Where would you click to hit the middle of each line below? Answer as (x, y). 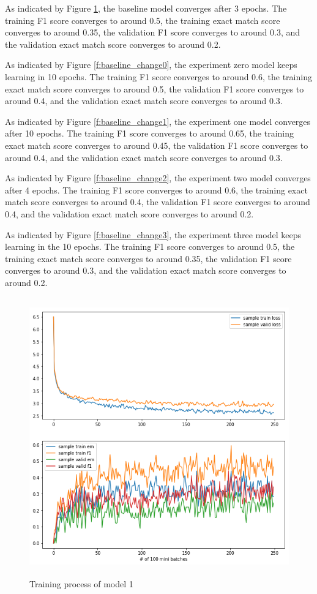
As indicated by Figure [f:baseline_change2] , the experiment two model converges (158, 178)
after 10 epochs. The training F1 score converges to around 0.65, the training (149, 133)
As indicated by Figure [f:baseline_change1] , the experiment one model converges (158, 121)
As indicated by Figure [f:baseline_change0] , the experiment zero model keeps (151, 65)
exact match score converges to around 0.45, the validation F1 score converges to (157, 145)
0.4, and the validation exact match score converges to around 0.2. (129, 213)
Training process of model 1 (81, 583)
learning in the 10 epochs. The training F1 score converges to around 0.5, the (150, 246)
